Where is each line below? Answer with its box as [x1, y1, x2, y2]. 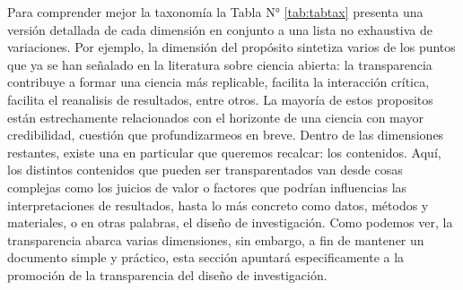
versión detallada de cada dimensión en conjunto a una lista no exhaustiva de [7, 20, 433, 38]
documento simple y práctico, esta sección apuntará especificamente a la [7, 248, 405, 267]
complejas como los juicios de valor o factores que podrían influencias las [7, 177, 407, 196]
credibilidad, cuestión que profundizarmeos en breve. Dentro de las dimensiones [7, 125, 444, 144]
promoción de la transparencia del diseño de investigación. [7, 265, 328, 284]
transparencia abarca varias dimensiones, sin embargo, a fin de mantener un [7, 230, 424, 249]
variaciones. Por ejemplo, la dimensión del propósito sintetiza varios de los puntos [7, 38, 456, 56]
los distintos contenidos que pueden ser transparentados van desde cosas [7, 160, 403, 179]
